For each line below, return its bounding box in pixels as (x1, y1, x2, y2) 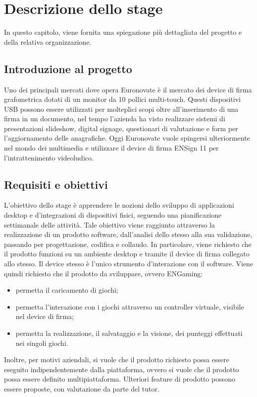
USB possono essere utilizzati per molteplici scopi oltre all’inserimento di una (4, 103, 239, 114)
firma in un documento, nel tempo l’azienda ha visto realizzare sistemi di (4, 113, 225, 124)
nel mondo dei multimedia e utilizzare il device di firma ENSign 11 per (4, 143, 219, 153)
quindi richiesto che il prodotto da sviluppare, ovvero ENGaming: (4, 268, 203, 278)
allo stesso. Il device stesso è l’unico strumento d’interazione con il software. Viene (4, 258, 254, 269)
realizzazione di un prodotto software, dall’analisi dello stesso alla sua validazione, (4, 229, 253, 239)
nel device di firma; (15, 311, 74, 321)
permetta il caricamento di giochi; (15, 285, 118, 295)
